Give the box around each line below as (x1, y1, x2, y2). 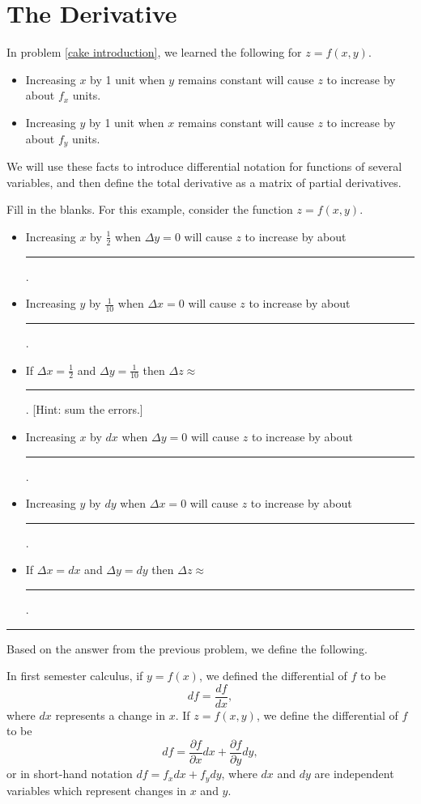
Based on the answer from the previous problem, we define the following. (6, 640, 368, 657)
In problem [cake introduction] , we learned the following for (6, 44, 302, 61)
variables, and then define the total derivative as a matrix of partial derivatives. (6, 173, 402, 190)
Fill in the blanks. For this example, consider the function (6, 201, 293, 218)
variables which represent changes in (6, 781, 186, 798)
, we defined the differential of (198, 667, 347, 684)
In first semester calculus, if (6, 667, 143, 684)
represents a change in (55, 706, 165, 723)
